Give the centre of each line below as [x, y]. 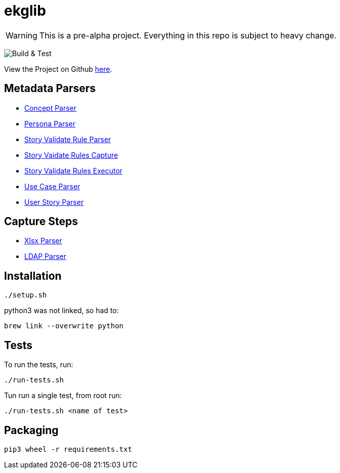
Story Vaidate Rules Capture [71, 155]
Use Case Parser [52, 186]
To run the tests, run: [39, 365]
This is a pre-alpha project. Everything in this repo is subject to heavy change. [188, 35]
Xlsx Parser [43, 241]
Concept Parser [51, 108]
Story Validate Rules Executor [74, 170]
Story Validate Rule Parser [68, 139]
